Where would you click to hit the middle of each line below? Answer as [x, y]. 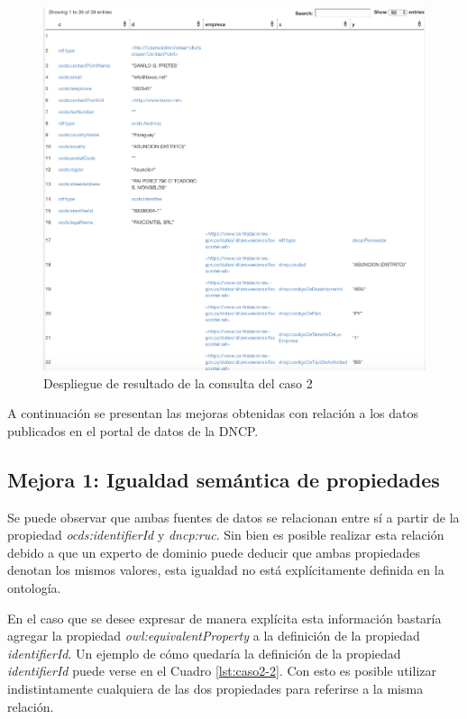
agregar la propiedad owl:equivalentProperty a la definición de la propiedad [214, 636]
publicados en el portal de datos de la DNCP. [133, 430]
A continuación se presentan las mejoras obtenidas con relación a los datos [213, 413]
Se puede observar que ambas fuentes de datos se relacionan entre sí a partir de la [233, 517]
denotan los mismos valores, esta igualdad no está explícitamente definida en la [226, 570]
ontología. [34, 588]
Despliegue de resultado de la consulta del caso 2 [178, 382]
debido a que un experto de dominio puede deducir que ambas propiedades [214, 552]
